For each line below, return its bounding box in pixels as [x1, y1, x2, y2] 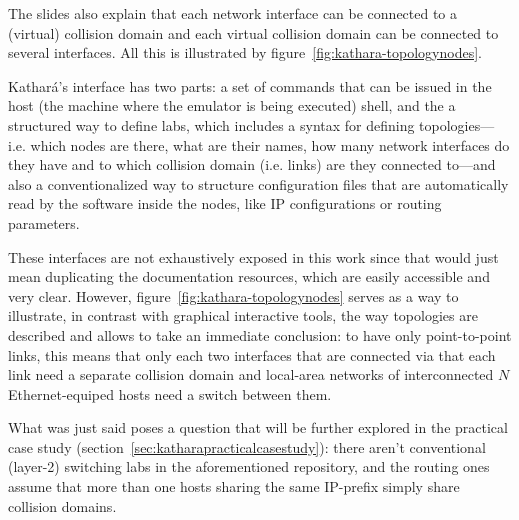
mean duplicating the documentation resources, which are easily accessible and [8, 266, 490, 287]
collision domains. [8, 495, 117, 516]
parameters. [8, 212, 80, 233]
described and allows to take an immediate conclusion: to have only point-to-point [8, 324, 512, 345]
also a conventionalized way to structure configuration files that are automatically [8, 173, 509, 194]
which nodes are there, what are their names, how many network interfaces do [30, 134, 510, 155]
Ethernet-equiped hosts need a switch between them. [8, 383, 332, 404]
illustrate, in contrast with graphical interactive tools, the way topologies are [8, 305, 478, 326]
